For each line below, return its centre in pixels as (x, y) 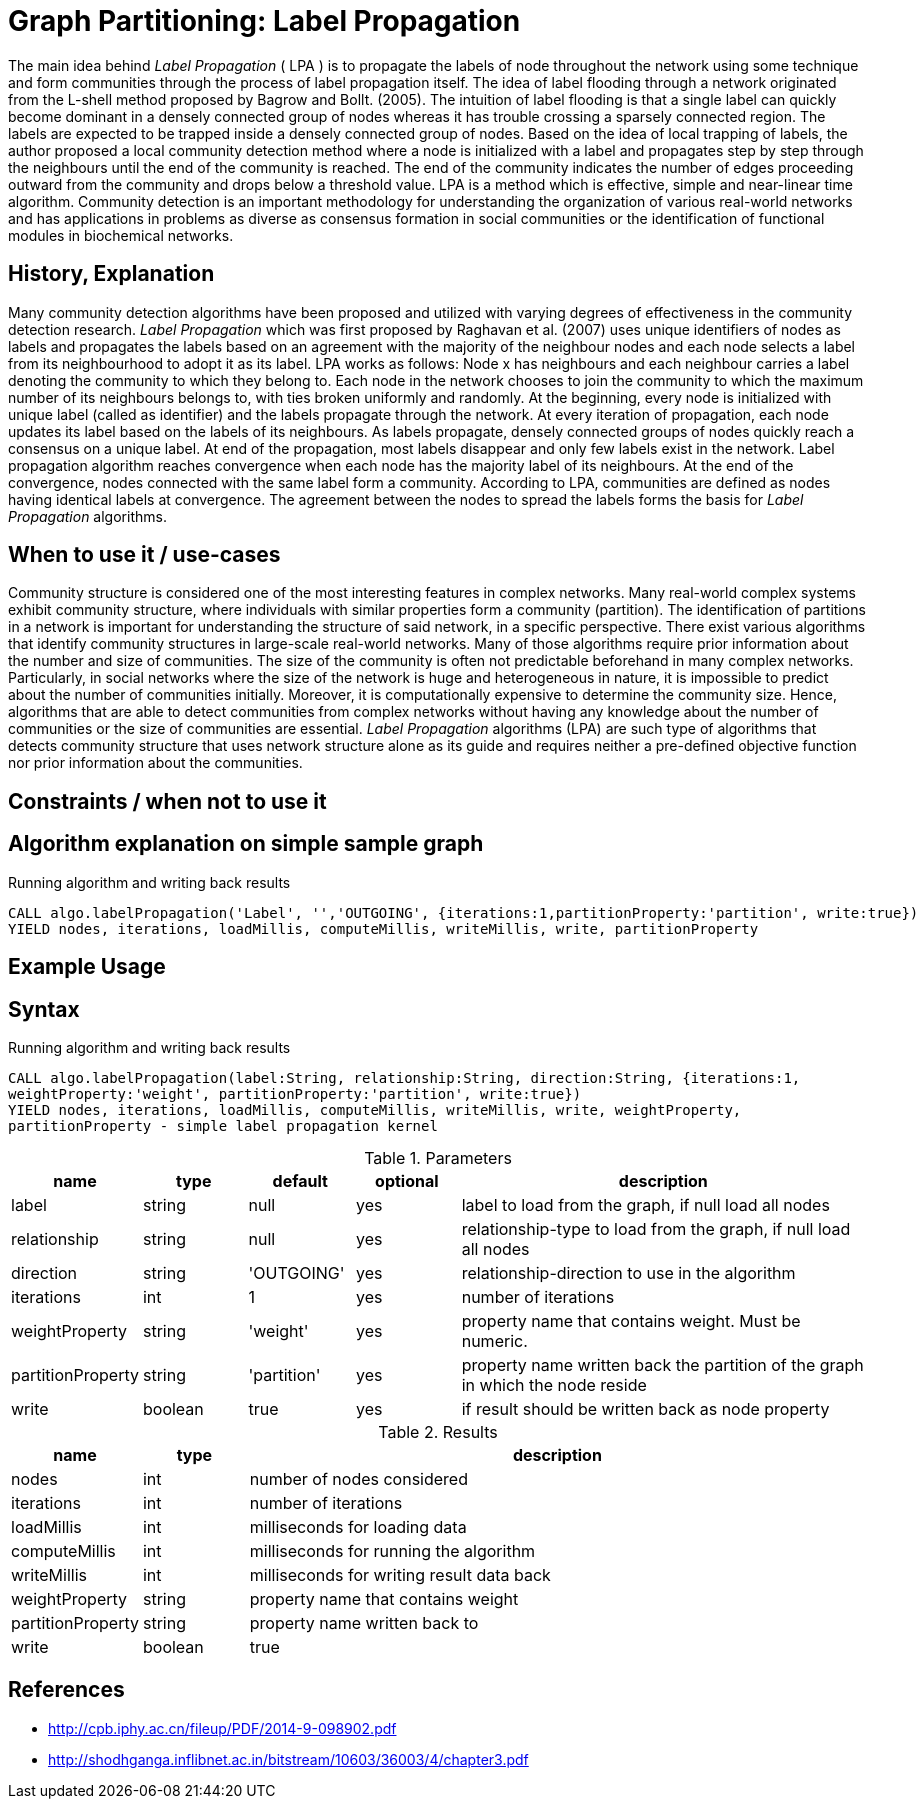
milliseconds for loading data (358, 1526)
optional (407, 1180)
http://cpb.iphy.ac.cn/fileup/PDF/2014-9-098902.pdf (222, 1728)
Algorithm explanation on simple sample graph (246, 844)
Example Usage (87, 967)
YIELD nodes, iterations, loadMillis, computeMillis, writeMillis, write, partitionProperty (383, 928)
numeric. (494, 1340)
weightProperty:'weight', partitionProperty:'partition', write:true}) (295, 1093)
